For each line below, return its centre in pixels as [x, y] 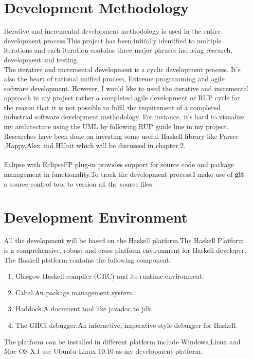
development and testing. [41, 59]
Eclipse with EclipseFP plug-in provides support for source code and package [119, 164]
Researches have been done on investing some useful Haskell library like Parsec [121, 136]
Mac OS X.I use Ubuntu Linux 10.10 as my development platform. [103, 351]
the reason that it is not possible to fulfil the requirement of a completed [112, 107]
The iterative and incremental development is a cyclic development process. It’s [122, 69]
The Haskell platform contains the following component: [88, 259]
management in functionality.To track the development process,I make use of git [124, 174]
